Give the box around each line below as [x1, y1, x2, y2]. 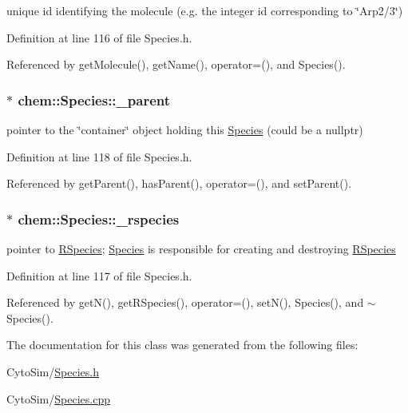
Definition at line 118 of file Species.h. [6, 148, 192, 165]
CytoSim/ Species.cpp [6, 390, 110, 407]
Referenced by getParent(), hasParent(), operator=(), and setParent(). [6, 175, 352, 192]
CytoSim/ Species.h [6, 363, 99, 379]
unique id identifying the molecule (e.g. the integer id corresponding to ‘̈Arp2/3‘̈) [6, 2, 403, 18]
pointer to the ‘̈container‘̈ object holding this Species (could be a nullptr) [6, 121, 363, 137]
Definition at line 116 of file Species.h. [6, 29, 192, 46]
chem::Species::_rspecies [18, 208, 180, 228]
